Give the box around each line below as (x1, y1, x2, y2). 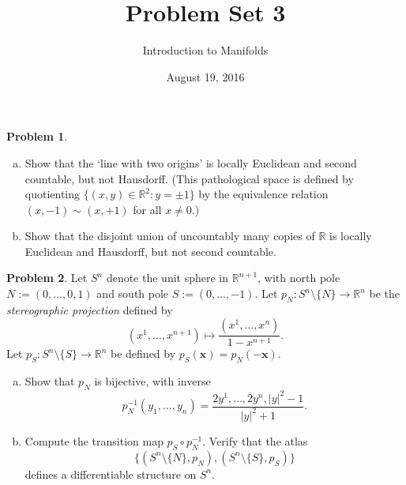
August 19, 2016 (166, 68, 245, 85)
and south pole (96, 285, 169, 302)
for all (133, 201, 162, 217)
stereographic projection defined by (6, 301, 173, 318)
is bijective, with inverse (94, 373, 211, 389)
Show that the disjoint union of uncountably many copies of (24, 227, 315, 244)
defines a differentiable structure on (24, 465, 197, 482)
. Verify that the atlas (202, 432, 308, 449)
